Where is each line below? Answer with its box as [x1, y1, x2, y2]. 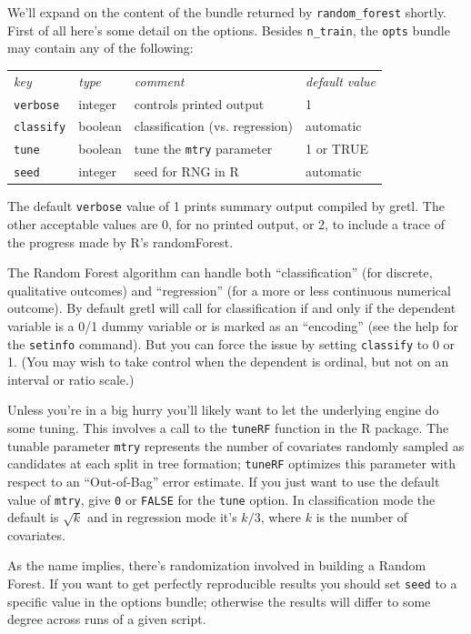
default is [7, 508, 59, 527]
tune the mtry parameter [134, 139, 273, 158]
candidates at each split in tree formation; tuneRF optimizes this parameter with [7, 454, 456, 473]
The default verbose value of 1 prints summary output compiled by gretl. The [7, 196, 445, 216]
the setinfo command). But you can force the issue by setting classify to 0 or [7, 334, 456, 353]
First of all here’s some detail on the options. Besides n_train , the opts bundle [7, 20, 450, 39]
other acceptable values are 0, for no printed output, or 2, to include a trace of [7, 215, 445, 234]
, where [260, 508, 302, 527]
